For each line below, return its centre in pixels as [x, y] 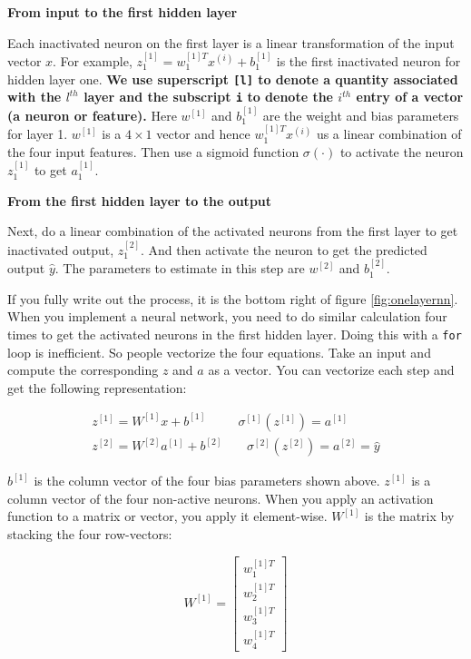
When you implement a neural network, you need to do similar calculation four [227, 316]
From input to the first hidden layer [123, 12]
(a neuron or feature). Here [92, 115]
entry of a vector [410, 97]
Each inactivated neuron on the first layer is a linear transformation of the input [231, 42]
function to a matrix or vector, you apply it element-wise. [167, 516]
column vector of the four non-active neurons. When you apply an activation [221, 498]
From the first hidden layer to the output [140, 200]
